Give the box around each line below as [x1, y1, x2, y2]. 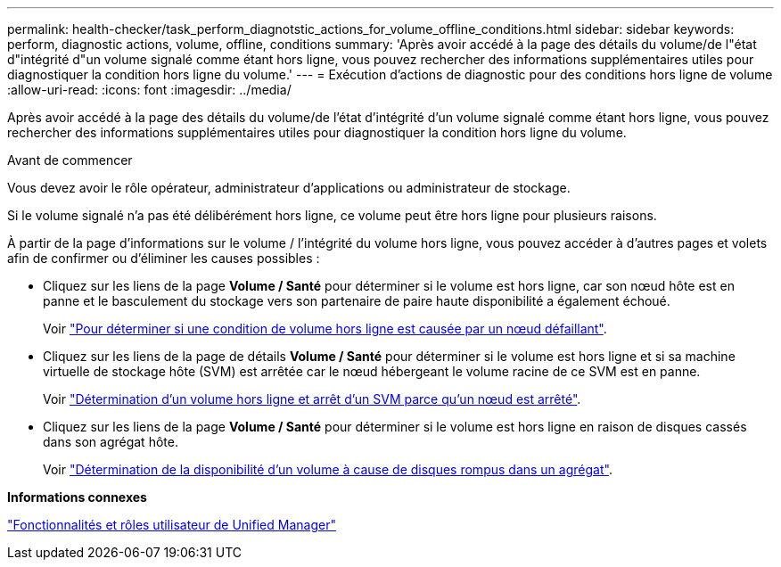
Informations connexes [7, 489, 147, 505]
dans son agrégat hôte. [43, 434, 178, 449]
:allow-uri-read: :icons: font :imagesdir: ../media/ [7, 82, 292, 97]
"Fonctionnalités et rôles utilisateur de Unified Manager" [7, 517, 336, 532]
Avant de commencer [7, 152, 133, 168]
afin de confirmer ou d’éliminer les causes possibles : [7, 251, 320, 266]
